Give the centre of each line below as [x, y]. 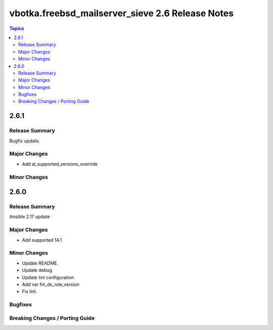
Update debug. [38, 270]
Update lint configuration [48, 277]
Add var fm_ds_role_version [51, 284]
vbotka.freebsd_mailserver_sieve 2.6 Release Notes [122, 13]
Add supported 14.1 [42, 240]
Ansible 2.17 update [30, 217]
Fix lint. [30, 291]
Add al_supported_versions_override [60, 164]
